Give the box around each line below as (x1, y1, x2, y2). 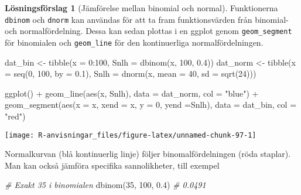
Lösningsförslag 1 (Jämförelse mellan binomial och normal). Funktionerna (5, 2, 278, 13)
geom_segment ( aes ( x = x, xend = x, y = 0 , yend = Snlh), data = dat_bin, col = (5, 98, 297, 111)
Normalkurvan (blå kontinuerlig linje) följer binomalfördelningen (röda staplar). (5, 148, 291, 160)
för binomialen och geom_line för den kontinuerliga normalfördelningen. (5, 36, 264, 48)
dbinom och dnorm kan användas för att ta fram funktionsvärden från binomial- (5, 13, 289, 25)
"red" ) (5, 110, 26, 122)
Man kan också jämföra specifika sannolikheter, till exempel (5, 159, 220, 171)
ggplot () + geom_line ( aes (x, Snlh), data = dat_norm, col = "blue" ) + (5, 87, 259, 99)
